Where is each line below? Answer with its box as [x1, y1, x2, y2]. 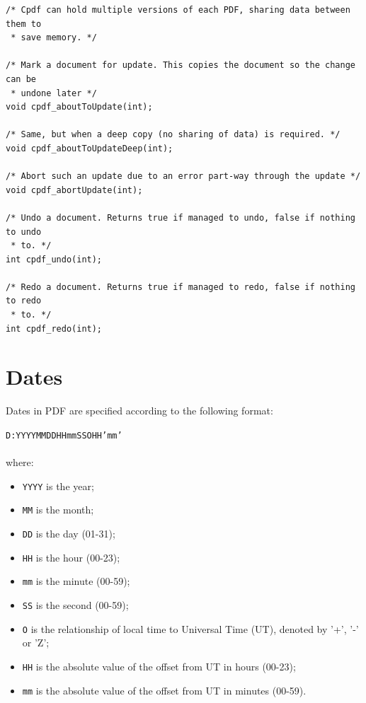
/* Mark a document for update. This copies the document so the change [6, 60, 355, 71]
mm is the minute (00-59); [22, 574, 130, 588]
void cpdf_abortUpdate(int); [6, 185, 143, 195]
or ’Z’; [22, 635, 50, 650]
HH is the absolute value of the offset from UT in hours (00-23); [22, 659, 296, 673]
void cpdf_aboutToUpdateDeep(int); [6, 143, 173, 153]
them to [6, 18, 42, 29]
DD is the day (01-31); [22, 526, 115, 541]
